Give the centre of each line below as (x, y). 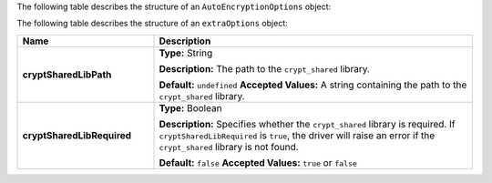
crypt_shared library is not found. (229, 147)
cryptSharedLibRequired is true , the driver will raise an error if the (297, 135)
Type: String (186, 53)
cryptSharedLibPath (67, 75)
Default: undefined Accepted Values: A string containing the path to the (313, 85)
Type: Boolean (190, 107)
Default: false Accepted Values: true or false (258, 162)
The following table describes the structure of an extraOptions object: (152, 24)
